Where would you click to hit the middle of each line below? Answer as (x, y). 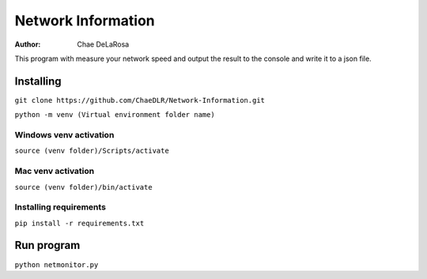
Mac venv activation (55, 172)
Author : (28, 44)
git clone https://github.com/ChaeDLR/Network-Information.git (140, 100)
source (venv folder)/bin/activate (84, 187)
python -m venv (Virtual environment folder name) (115, 115)
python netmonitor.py (57, 264)
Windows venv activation (64, 135)
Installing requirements (60, 207)
